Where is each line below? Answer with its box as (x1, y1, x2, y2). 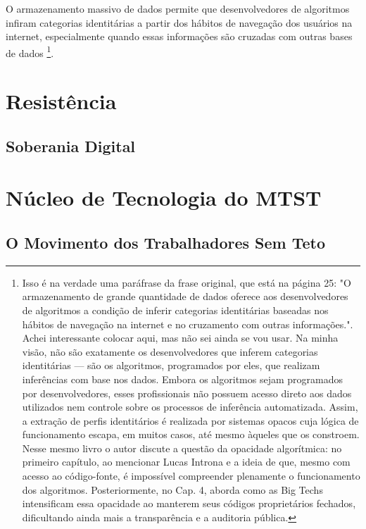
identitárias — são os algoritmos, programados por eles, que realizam (22, 358, 320, 373)
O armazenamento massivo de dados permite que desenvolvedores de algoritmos (6, 1, 350, 15)
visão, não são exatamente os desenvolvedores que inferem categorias (22, 344, 318, 359)
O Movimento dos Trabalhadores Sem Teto (6, 231, 326, 253)
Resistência (6, 87, 117, 116)
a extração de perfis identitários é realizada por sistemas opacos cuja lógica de (22, 413, 359, 428)
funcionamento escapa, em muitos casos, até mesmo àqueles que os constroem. (22, 427, 360, 442)
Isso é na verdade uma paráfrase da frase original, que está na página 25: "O (22, 275, 351, 290)
